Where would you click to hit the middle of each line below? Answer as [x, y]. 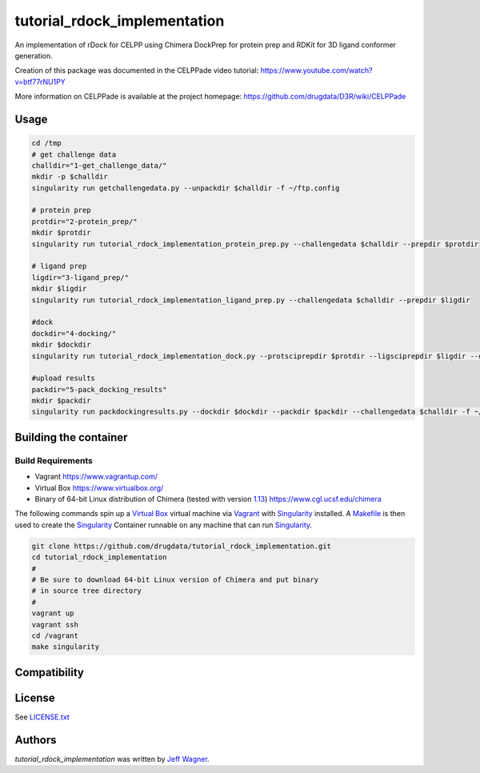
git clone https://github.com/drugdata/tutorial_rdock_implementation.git [182, 546]
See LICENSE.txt [42, 717]
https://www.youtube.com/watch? [316, 70]
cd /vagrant [55, 635]
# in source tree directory [86, 591]
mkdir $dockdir [61, 345]
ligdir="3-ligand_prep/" [80, 277]
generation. [34, 55]
